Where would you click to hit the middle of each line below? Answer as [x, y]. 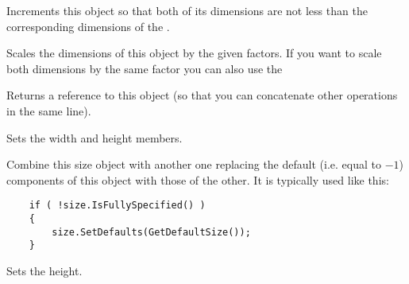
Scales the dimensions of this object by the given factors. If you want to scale [194, 53]
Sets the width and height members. [95, 137]
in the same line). [49, 110]
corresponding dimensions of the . [88, 26]
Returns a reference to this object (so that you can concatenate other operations [202, 95]
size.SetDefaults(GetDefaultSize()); [151, 232]
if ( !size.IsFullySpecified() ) [117, 206]
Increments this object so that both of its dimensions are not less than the [187, 10]
